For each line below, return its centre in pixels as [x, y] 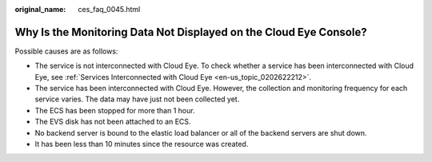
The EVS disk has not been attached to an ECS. [113, 122]
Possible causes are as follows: [66, 51]
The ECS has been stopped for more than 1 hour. [115, 110]
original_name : [40, 9]
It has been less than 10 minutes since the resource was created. [142, 144]
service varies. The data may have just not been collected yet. [137, 99]
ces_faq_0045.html [109, 9]
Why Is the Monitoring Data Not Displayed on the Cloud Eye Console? [191, 32]
